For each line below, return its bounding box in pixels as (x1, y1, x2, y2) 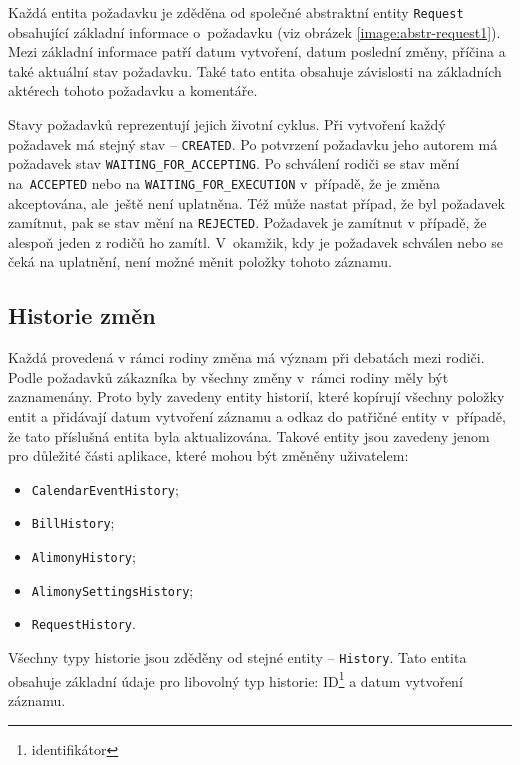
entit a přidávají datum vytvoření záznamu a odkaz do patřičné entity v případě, (8, 406, 506, 427)
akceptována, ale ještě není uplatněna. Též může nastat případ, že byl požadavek (8, 192, 505, 213)
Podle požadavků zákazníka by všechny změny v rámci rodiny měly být (8, 366, 449, 387)
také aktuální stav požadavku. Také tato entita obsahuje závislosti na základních (8, 60, 502, 81)
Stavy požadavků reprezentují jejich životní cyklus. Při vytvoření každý (8, 114, 446, 135)
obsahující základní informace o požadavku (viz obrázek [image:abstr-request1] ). (8, 21, 501, 42)
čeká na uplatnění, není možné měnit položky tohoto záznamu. (8, 251, 392, 272)
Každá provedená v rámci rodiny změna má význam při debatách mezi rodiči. (8, 347, 485, 368)
